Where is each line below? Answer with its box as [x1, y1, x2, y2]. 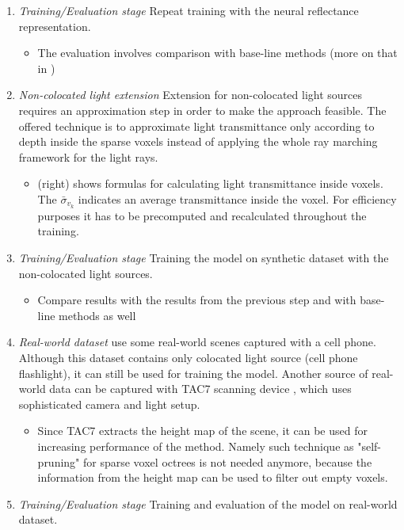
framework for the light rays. [18, 148, 158, 165]
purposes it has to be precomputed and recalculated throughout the [37, 207, 367, 223]
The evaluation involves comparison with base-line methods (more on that [37, 44, 398, 61]
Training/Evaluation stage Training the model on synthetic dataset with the [18, 249, 389, 265]
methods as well [59, 307, 136, 323]
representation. [18, 17, 91, 34]
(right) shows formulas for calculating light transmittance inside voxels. [37, 175, 383, 192]
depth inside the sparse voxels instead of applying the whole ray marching [18, 133, 378, 150]
